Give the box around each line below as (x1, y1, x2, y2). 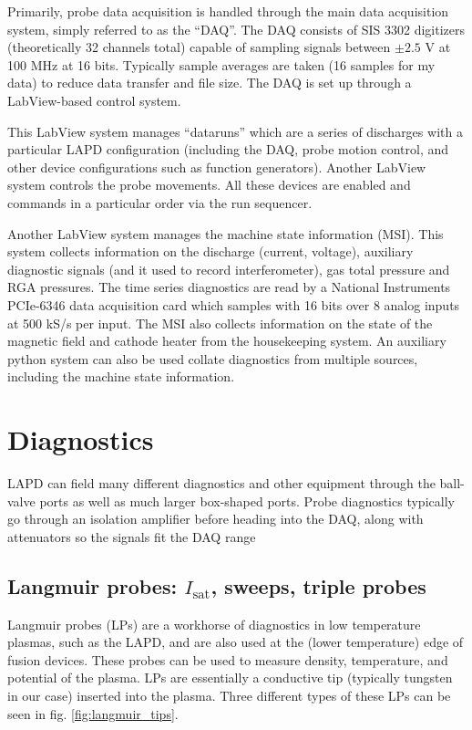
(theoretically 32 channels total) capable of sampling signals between (7, 37, 391, 57)
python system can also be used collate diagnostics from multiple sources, (7, 349, 418, 368)
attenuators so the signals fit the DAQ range (7, 527, 256, 546)
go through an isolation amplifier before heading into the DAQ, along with (7, 509, 424, 528)
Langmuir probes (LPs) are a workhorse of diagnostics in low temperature (7, 614, 421, 633)
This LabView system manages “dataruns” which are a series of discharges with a (7, 121, 463, 141)
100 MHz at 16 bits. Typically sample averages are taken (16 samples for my (7, 55, 436, 74)
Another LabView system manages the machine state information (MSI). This (7, 224, 444, 243)
